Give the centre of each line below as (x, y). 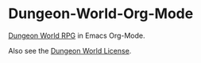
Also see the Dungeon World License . (70, 50)
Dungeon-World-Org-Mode (101, 14)
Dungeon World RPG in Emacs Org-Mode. (77, 35)
